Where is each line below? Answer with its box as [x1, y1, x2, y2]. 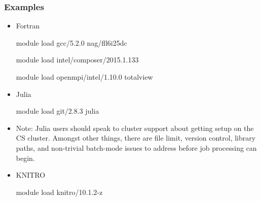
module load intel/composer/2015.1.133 [16, 54, 139, 65]
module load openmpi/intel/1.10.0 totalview [16, 72, 153, 82]
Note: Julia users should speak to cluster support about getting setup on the [16, 122, 254, 133]
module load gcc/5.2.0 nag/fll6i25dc [16, 37, 127, 48]
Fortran [16, 20, 40, 31]
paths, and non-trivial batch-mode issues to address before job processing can [16, 142, 257, 153]
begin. [16, 152, 35, 163]
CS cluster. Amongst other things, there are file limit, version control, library [16, 132, 256, 143]
